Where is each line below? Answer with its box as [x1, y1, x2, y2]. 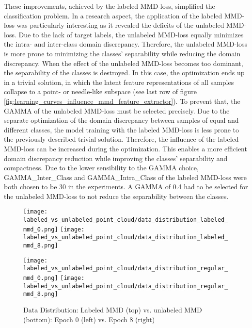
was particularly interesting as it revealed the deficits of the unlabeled [16, 20, 224, 30]
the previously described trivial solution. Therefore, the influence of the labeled [4, 134, 239, 144]
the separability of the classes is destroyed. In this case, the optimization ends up [4, 67, 245, 78]
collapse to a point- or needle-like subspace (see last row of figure [4, 86, 197, 97]
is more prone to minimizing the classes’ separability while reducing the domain [4, 48, 241, 58]
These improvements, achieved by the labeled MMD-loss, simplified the [4, 1, 215, 11]
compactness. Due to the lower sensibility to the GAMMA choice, [4, 163, 199, 173]
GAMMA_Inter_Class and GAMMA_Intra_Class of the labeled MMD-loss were [4, 172, 247, 182]
